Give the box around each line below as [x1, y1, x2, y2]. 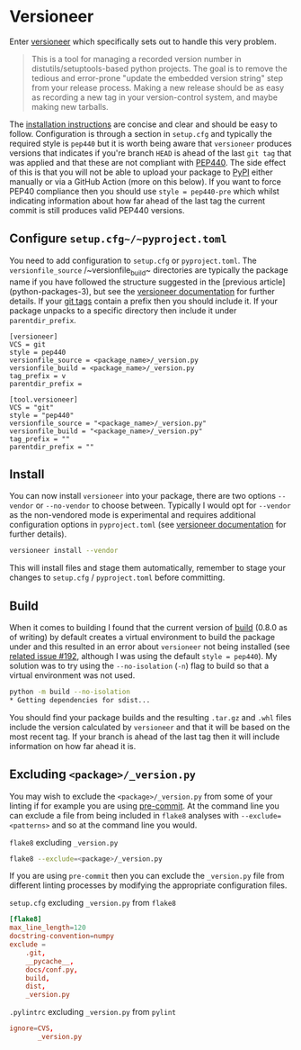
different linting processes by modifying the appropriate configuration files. [9, 880, 288, 891]
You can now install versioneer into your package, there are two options [9, 491, 277, 502]
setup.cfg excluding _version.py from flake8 [9, 898, 177, 909]
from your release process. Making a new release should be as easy [31, 82, 285, 93]
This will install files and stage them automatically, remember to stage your [9, 563, 286, 574]
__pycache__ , [25, 956, 75, 965]
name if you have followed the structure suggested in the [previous [9, 276, 258, 287]
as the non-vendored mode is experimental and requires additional [9, 510, 256, 520]
